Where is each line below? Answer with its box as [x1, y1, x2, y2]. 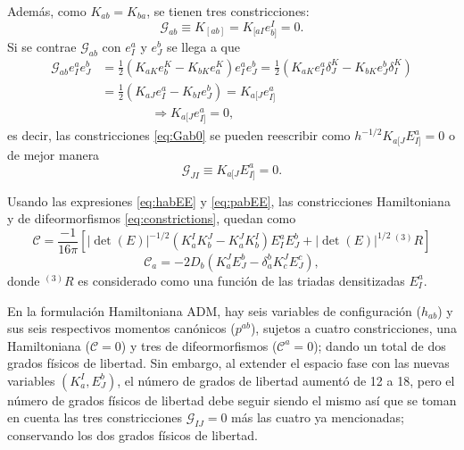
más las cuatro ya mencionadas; [231, 408, 404, 427]
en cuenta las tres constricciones [7, 408, 182, 427]
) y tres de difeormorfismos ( [120, 336, 278, 354]
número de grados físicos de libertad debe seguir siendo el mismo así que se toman [7, 390, 457, 409]
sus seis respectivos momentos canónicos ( [7, 319, 236, 337]
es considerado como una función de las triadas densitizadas [78, 271, 405, 289]
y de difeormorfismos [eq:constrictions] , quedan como [7, 209, 296, 228]
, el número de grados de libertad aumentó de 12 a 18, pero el [117, 371, 455, 389]
